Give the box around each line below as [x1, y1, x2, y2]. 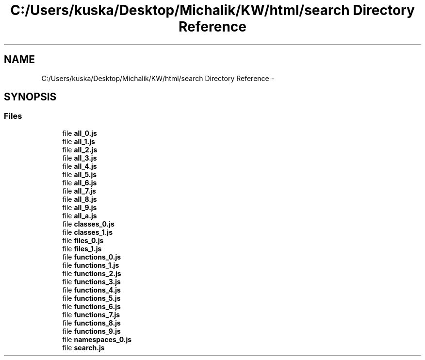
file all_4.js [62, 162, 97, 170]
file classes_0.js [62, 219, 114, 228]
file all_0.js [62, 129, 97, 137]
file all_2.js [62, 145, 98, 154]
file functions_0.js [62, 252, 121, 261]
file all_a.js [62, 211, 97, 220]
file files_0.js [62, 236, 104, 245]
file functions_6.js [62, 302, 121, 311]
